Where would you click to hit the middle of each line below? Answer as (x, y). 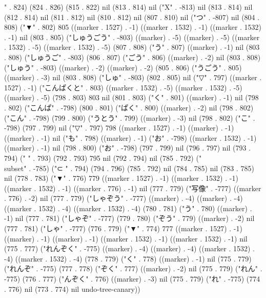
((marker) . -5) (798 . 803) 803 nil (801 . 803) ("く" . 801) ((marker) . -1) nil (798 (131, 97)
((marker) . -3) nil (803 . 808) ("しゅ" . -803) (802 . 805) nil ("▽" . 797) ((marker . (133, 77)
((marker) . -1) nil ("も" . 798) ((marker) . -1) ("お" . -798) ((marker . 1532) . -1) (130, 137)
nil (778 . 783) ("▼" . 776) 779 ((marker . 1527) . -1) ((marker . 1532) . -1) (121, 178)
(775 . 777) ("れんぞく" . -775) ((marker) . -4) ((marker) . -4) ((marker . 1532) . (129, 248)
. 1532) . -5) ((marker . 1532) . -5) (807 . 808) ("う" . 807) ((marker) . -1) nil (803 (132, 47)
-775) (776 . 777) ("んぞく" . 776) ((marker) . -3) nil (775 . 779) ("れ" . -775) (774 (132, 279)
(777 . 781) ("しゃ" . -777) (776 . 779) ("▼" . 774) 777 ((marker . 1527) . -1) (123, 228)
